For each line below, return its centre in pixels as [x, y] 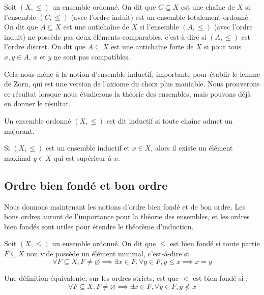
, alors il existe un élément [192, 148]
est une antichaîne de [96, 27]
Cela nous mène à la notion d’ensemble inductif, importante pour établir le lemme [132, 73]
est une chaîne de [208, 7]
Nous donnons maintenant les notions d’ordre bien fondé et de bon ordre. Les [125, 206]
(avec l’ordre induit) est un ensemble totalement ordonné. [160, 17]
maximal [18, 157]
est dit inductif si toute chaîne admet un [170, 120]
